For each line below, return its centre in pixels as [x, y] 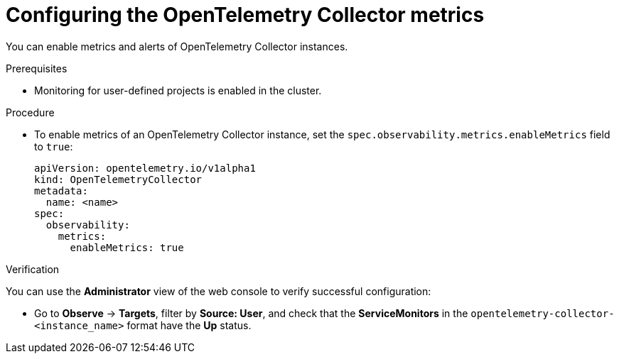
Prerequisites [37, 68]
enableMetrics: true [127, 247]
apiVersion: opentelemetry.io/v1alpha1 [145, 168]
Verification [33, 269]
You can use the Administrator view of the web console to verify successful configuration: [219, 291]
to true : [54, 146]
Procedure [30, 112]
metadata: [61, 190]
